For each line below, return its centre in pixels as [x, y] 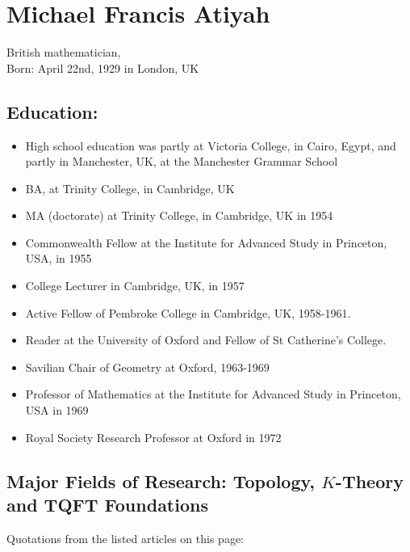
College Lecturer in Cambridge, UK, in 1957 [135, 286]
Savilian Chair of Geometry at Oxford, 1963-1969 [147, 367]
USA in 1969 [57, 410]
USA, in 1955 [59, 258]
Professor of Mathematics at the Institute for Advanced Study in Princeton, [213, 394]
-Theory [369, 480]
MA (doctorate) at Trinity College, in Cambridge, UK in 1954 [179, 215]
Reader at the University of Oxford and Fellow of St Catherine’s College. [206, 340]
